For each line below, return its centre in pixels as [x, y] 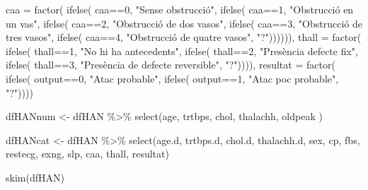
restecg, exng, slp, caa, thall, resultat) [87, 154]
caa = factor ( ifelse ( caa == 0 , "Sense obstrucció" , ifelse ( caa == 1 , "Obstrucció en [180, 9]
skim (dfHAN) [35, 177]
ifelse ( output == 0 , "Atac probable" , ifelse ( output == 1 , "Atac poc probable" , [172, 78]
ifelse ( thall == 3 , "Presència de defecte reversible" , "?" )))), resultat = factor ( [171, 65]
